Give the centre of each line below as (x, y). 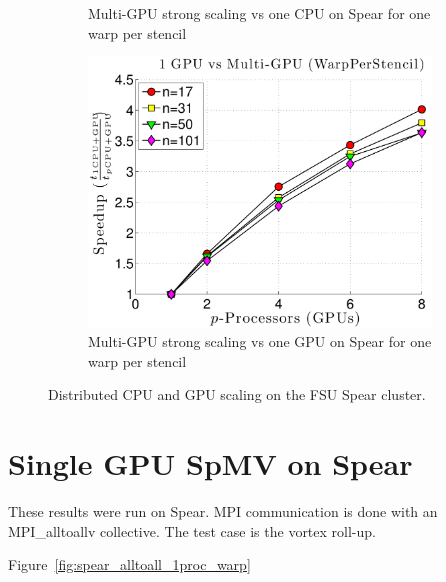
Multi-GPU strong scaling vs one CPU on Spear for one (259, 13)
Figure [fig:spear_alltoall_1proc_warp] (129, 564)
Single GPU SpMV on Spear (210, 463)
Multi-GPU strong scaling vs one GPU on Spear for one (260, 341)
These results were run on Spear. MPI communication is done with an (223, 511)
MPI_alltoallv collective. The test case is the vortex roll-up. (192, 530)
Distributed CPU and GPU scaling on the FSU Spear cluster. (237, 394)
